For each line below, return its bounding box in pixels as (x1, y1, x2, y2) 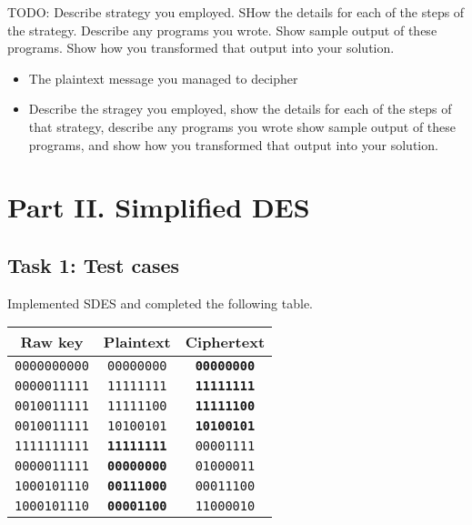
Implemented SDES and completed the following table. (7, 293, 314, 312)
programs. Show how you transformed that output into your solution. (7, 38, 395, 57)
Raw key (20, 331, 84, 353)
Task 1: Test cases (7, 250, 180, 278)
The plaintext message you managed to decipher (28, 68, 298, 87)
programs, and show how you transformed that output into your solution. (28, 135, 438, 154)
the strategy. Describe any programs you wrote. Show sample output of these (7, 20, 437, 39)
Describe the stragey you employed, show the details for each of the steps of (28, 99, 452, 118)
